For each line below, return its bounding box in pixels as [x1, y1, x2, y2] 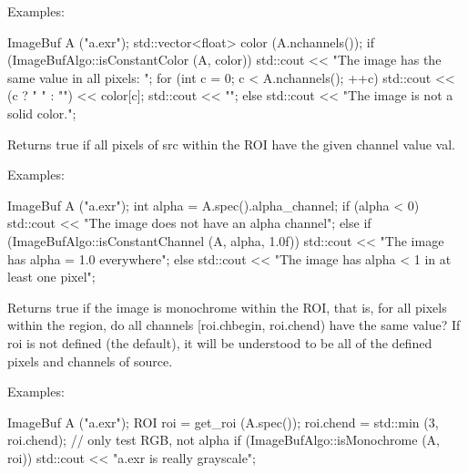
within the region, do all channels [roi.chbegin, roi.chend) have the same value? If [7, 315, 461, 335]
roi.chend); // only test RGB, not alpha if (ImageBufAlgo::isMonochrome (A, [7, 430, 440, 449]
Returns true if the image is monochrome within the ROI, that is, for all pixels [7, 297, 447, 316]
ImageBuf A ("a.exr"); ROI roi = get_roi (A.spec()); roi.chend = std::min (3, [7, 412, 439, 431]
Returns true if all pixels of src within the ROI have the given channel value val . [7, 134, 455, 153]
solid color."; [7, 103, 76, 122]
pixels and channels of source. [7, 351, 173, 370]
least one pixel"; [7, 267, 96, 286]
